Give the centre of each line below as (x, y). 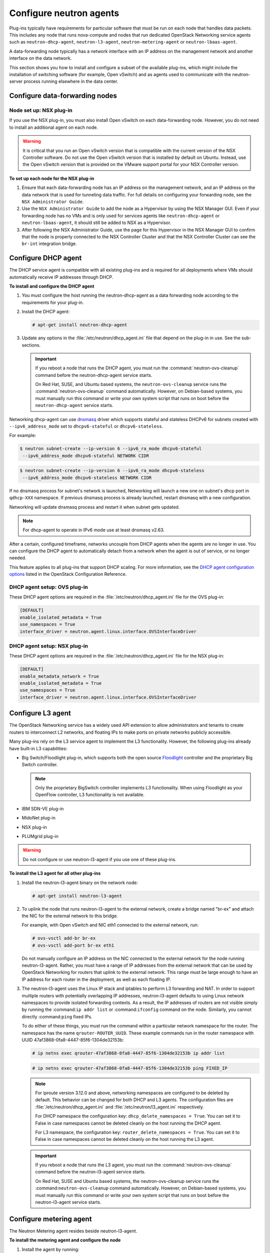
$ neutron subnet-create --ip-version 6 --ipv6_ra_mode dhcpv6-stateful (111, 449)
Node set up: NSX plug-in (41, 110)
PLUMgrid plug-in (40, 837)
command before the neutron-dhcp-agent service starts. (94, 375)
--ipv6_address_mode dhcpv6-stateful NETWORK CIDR (86, 456)
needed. (18, 558)
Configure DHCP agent (45, 258)
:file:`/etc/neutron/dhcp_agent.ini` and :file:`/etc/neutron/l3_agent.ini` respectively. (120, 1107)
